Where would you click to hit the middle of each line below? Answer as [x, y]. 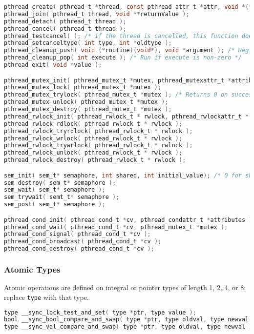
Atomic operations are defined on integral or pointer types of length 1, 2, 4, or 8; [125, 287]
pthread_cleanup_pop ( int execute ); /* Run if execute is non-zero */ [123, 58]
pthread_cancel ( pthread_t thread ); [65, 29]
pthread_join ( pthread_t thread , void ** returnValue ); [97, 14]
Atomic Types [32, 269]
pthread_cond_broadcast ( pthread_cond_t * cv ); [83, 242]
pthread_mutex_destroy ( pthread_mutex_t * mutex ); [88, 109]
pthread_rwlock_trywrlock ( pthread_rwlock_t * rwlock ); [98, 146]
